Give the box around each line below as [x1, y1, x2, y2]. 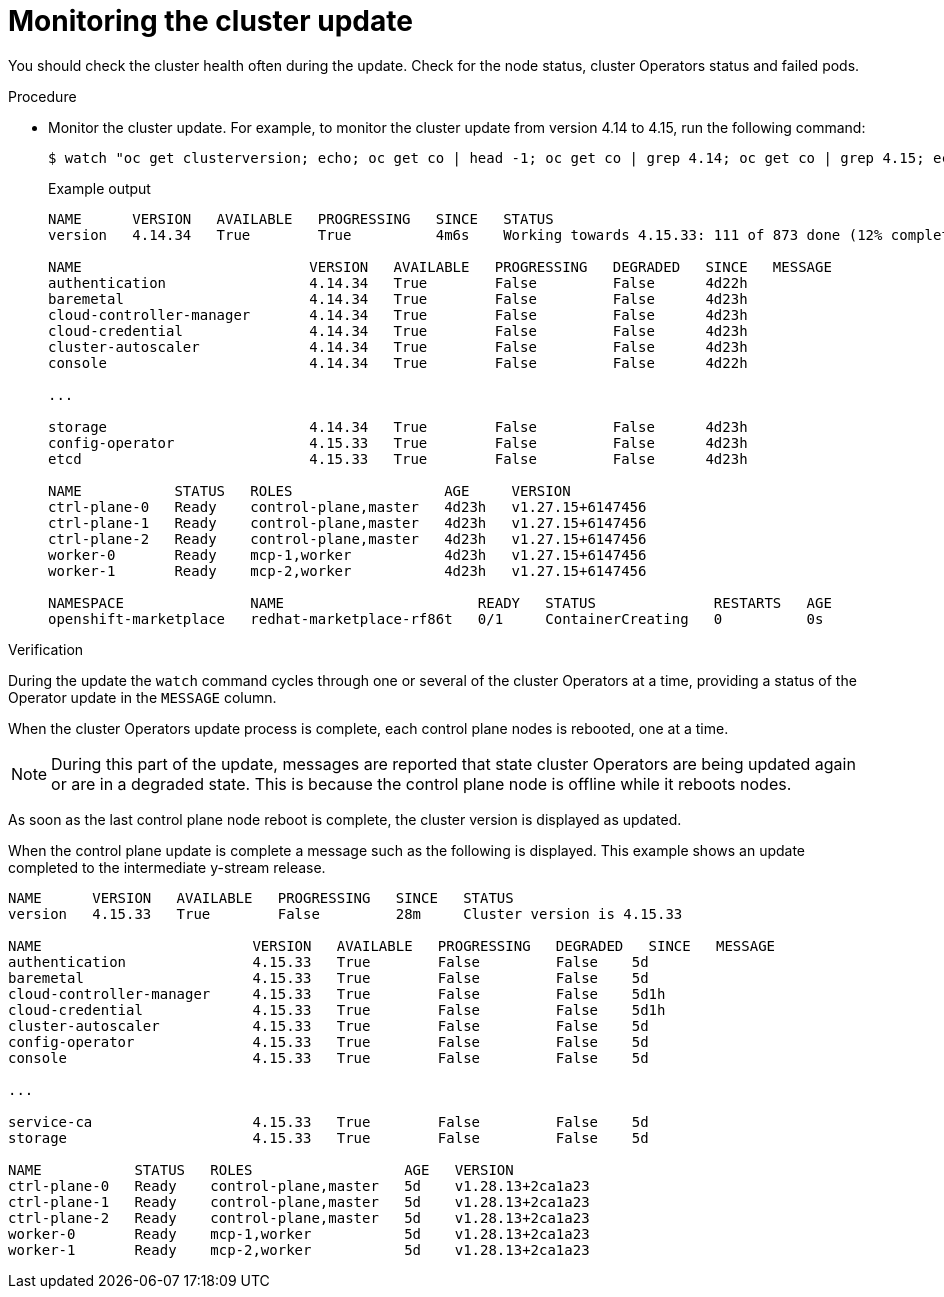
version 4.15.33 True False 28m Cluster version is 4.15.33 [8, 905, 683, 922]
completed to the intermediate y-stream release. [8, 858, 326, 876]
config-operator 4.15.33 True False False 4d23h [48, 434, 748, 451]
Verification [8, 640, 84, 658]
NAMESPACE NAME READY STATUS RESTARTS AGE [48, 594, 832, 611]
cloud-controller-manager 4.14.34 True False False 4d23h [48, 306, 748, 323]
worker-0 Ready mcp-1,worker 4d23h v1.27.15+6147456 [48, 546, 647, 563]
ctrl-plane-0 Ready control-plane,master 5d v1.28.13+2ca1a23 [8, 1177, 590, 1194]
